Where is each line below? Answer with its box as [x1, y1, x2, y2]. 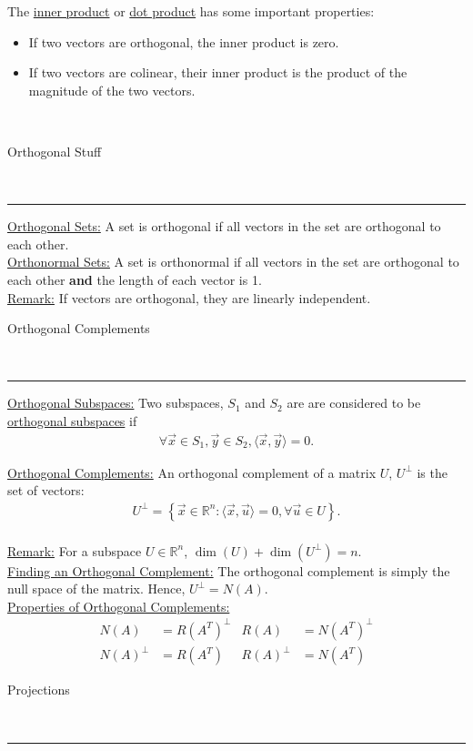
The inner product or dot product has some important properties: [7, 2, 375, 20]
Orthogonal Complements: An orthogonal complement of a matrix [7, 462, 377, 482]
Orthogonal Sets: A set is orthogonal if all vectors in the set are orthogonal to [7, 217, 441, 236]
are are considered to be [287, 393, 421, 412]
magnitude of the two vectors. [28, 80, 196, 99]
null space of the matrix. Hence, [7, 579, 186, 598]
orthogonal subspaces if [7, 411, 137, 430]
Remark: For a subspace [7, 541, 142, 560]
